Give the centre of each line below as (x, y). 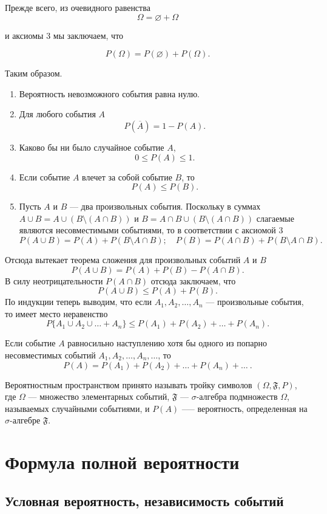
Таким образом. (34, 73)
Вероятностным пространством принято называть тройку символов (129, 384)
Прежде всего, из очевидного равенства (78, 7)
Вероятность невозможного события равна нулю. (110, 93)
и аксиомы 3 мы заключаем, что (64, 35)
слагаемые (275, 218)
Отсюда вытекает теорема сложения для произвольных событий (123, 259)
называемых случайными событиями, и (77, 408)
